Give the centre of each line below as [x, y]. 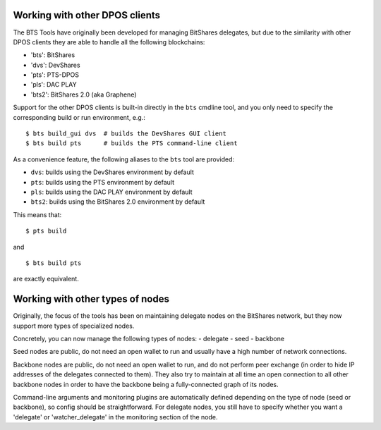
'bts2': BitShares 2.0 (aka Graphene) [84, 94]
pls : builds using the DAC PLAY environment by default [112, 192]
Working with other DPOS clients [87, 15]
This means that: [37, 214]
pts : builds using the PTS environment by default [103, 182]
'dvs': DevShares [55, 65]
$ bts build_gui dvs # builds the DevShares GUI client [126, 134]
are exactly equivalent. [46, 279]
